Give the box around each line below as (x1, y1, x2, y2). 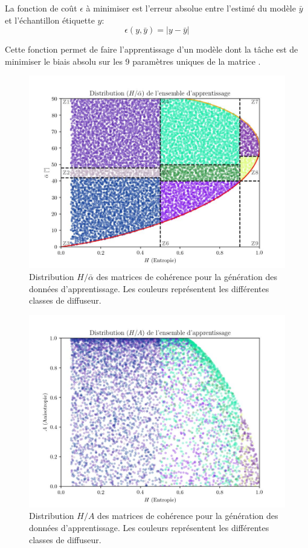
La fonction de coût (5, 2, 77, 14)
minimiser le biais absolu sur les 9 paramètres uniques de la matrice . (5, 54, 261, 67)
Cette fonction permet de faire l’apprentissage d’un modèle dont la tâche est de (5, 43, 298, 56)
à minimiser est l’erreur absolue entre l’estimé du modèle (86, 2, 296, 14)
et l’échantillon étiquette (5, 13, 95, 26)
